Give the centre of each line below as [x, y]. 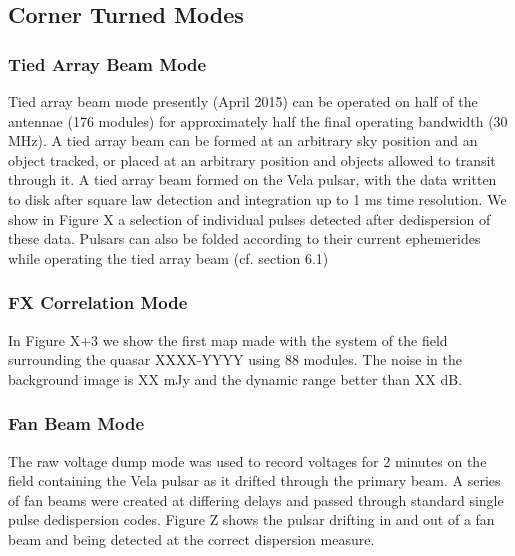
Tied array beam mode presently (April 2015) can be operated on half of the [243, 101]
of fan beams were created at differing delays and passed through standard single [256, 499]
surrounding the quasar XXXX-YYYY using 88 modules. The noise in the [235, 359]
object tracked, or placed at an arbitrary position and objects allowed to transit [252, 159]
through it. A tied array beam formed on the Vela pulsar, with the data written [252, 179]
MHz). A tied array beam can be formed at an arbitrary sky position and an [243, 140]
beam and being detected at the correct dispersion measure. [191, 538]
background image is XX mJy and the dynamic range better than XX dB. [235, 378]
